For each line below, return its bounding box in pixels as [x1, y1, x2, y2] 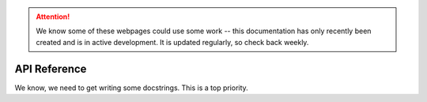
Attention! [36, 12, 70, 21]
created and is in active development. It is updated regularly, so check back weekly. [36, 37, 309, 47]
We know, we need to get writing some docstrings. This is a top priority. [14, 83, 248, 93]
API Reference [14, 62, 87, 75]
